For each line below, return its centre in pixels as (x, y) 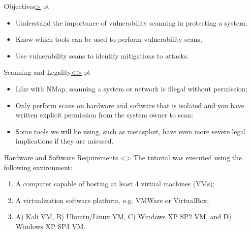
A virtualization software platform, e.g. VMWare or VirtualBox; (112, 200)
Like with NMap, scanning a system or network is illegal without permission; (131, 88)
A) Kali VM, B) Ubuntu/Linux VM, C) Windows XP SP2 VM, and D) (124, 217)
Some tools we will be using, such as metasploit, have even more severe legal (131, 131)
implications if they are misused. (64, 141)
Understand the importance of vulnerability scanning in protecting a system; (131, 22)
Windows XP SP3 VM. (50, 226)
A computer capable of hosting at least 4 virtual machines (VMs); (115, 184)
